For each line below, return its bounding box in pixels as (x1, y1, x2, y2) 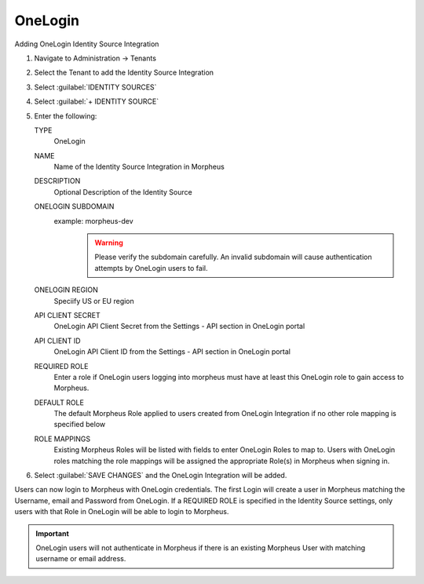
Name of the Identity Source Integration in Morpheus (53, 162, 225, 172)
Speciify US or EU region (53, 296, 135, 305)
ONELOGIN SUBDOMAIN (34, 202, 115, 211)
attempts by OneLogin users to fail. (94, 263, 208, 272)
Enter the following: (34, 111, 97, 121)
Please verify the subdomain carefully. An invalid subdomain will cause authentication (94, 252, 372, 262)
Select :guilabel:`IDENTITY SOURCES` (34, 82, 157, 92)
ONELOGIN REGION (34, 285, 98, 294)
